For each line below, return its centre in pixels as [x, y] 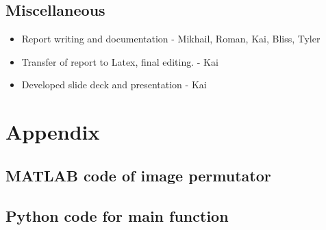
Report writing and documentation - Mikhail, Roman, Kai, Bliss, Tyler [171, 39]
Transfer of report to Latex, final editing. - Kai [120, 61]
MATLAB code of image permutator [138, 175]
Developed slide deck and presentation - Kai [114, 85]
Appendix [53, 132]
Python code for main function [117, 215]
